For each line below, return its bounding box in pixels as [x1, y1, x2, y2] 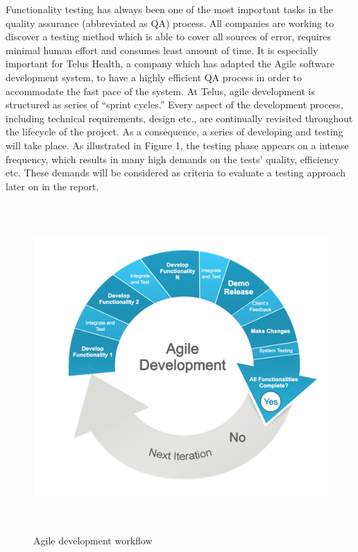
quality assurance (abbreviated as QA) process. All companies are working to [6, 15, 334, 30]
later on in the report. [6, 178, 99, 193]
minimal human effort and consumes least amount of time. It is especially [6, 42, 318, 57]
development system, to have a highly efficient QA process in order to [6, 69, 302, 84]
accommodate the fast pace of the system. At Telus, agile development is [6, 83, 315, 98]
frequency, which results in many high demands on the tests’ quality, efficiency [6, 151, 339, 166]
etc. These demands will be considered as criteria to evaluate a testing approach [6, 165, 346, 180]
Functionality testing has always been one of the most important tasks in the [6, 2, 334, 16]
